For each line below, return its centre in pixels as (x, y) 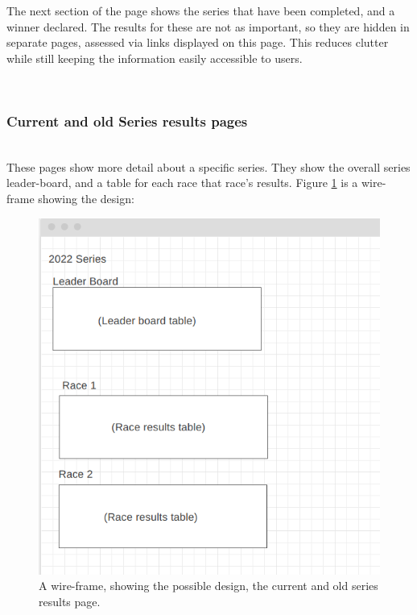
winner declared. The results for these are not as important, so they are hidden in (208, 26)
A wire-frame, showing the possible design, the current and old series (208, 586)
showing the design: (86, 198)
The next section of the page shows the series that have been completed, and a (201, 10)
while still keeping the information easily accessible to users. (155, 58)
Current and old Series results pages (127, 121)
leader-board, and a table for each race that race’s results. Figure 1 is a (182, 183)
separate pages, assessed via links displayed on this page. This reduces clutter (198, 42)
